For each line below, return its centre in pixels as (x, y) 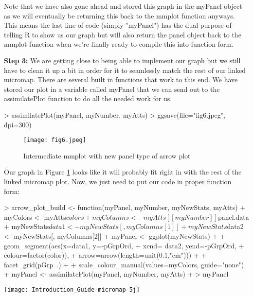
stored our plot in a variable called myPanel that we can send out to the (112, 89)
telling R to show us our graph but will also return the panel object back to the (123, 34)
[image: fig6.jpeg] (55, 140)
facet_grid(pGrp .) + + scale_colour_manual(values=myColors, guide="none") (124, 264)
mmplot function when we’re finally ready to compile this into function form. (119, 44)
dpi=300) (18, 124)
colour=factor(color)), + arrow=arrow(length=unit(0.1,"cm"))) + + (105, 255)
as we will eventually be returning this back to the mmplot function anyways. (119, 15)
